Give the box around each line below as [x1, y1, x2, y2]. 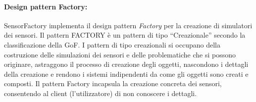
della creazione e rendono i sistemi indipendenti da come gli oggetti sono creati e [4, 68, 249, 79]
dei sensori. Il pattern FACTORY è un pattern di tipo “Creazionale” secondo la [4, 30, 246, 40]
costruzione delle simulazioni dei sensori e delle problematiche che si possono [4, 49, 236, 59]
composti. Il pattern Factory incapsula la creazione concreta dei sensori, [4, 78, 222, 89]
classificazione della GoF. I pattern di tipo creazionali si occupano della [4, 39, 220, 50]
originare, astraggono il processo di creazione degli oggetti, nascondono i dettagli [4, 59, 249, 69]
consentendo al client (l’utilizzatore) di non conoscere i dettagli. [4, 88, 197, 98]
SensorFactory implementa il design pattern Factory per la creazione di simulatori [4, 20, 253, 30]
